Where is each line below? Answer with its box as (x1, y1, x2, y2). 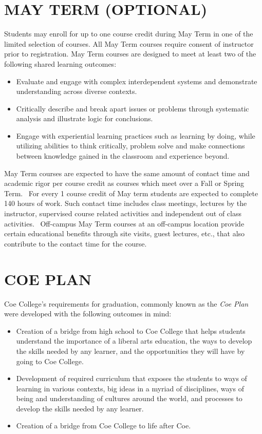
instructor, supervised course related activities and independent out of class (4, 208, 241, 219)
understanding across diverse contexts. (16, 86, 137, 97)
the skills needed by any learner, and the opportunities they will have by (16, 345, 245, 356)
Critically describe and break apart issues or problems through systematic (16, 103, 249, 114)
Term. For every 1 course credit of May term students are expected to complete (4, 187, 258, 198)
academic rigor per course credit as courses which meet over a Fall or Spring (4, 178, 245, 188)
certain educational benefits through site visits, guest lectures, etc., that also (4, 228, 245, 239)
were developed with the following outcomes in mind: (4, 308, 172, 319)
